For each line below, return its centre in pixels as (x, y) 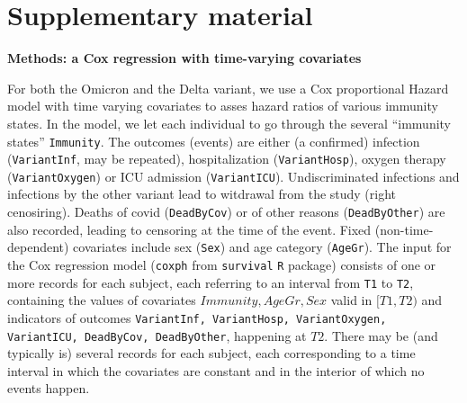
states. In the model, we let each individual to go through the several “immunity (229, 123)
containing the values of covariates (102, 300)
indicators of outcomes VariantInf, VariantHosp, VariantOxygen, (197, 317)
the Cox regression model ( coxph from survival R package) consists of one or (222, 264)
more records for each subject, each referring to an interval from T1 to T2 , (211, 282)
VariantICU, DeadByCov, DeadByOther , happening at (157, 335)
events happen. (49, 388)
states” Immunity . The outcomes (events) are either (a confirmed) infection (214, 141)
